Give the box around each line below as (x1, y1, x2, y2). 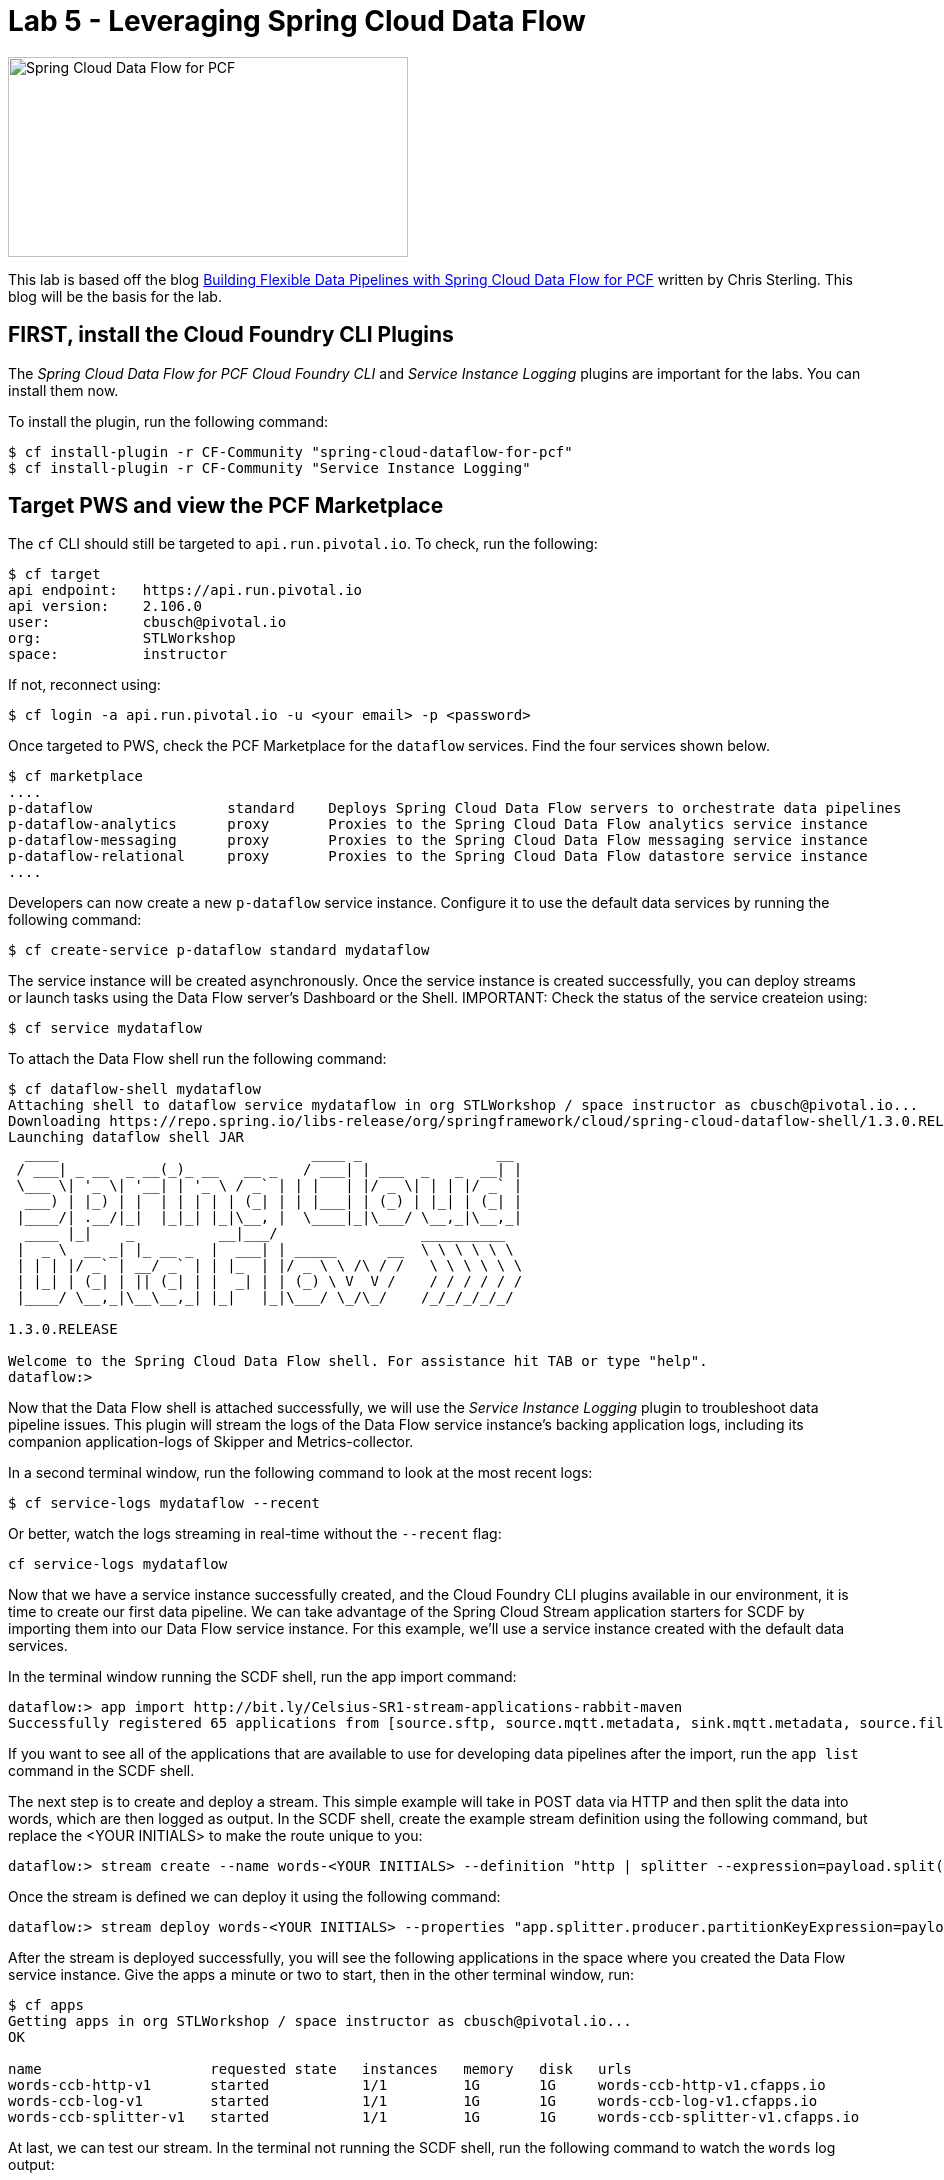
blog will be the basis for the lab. (8, 287, 222, 305)
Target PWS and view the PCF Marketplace (8, 493, 444, 519)
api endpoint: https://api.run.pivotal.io (8, 582, 363, 599)
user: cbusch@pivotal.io (8, 614, 287, 631)
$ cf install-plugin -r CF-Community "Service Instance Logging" (8, 459, 531, 476)
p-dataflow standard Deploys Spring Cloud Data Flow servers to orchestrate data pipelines (8, 800, 902, 817)
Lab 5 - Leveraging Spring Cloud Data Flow (8, 4, 586, 38)
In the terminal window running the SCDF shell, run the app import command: (8, 1668, 517, 1686)
